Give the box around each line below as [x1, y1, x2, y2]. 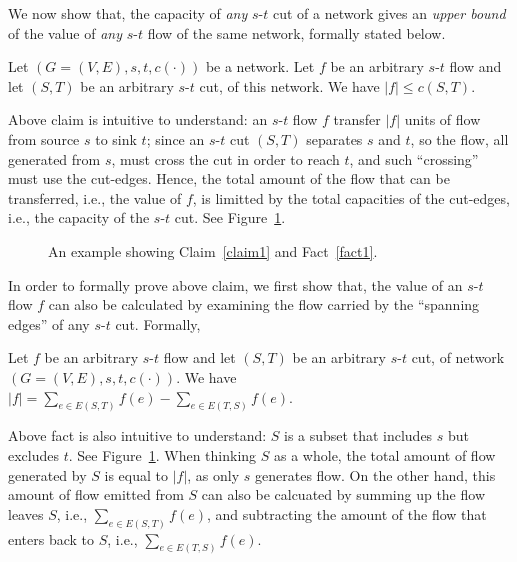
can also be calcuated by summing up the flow [201, 484, 485, 505]
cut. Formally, [115, 313, 201, 334]
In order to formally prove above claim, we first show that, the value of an [8, 274, 463, 295]
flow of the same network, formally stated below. [147, 22, 446, 43]
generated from [8, 148, 101, 169]
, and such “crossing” [349, 148, 479, 169]
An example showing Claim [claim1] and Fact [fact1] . [48, 240, 378, 261]
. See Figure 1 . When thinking [68, 444, 257, 465]
